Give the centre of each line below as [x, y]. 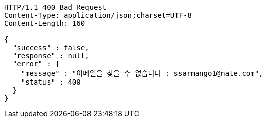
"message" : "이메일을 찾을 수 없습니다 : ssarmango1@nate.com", [142, 73]
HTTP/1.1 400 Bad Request [55, 7]
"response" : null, [51, 56]
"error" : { [36, 64]
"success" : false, [51, 48]
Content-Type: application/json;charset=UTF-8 [98, 15]
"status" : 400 [51, 82]
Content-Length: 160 [45, 23]
